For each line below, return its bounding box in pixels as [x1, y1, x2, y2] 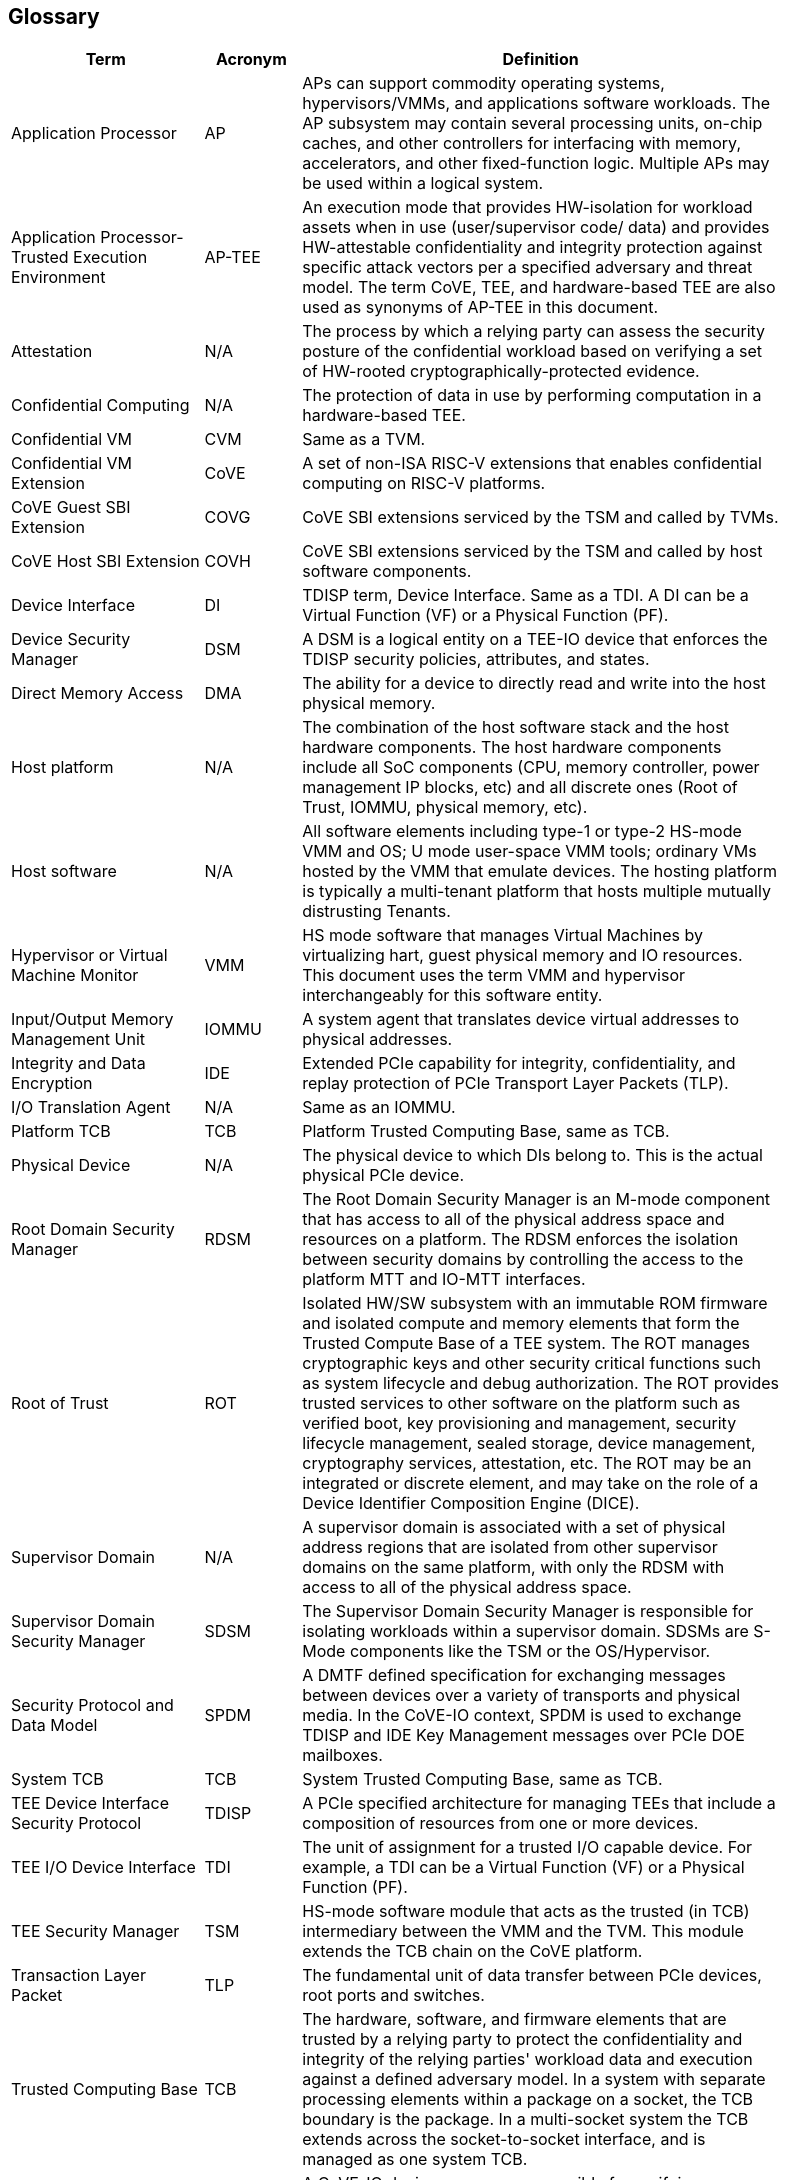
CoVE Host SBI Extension [11, 551, 200, 572]
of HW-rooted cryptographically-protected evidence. [302, 361, 700, 382]
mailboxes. [302, 1745, 383, 1766]
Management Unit [11, 1029, 146, 1050]
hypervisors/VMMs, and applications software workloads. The [302, 93, 771, 114]
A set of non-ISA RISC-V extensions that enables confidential [302, 453, 762, 474]
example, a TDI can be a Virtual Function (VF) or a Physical [302, 1857, 745, 1878]
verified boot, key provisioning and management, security [302, 1413, 737, 1434]
